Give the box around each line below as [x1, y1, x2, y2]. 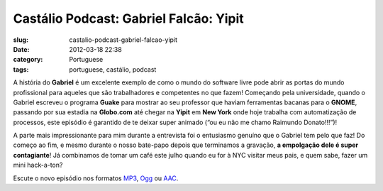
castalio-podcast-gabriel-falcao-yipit [69, 36, 177, 44]
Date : [13, 45, 30, 53]
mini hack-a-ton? [13, 160, 63, 170]
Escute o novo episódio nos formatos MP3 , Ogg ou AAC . [13, 174, 179, 182]
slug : [13, 36, 28, 44]
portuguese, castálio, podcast [69, 65, 157, 74]
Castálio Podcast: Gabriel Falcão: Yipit [13, 11, 244, 26]
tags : [13, 65, 29, 74]
